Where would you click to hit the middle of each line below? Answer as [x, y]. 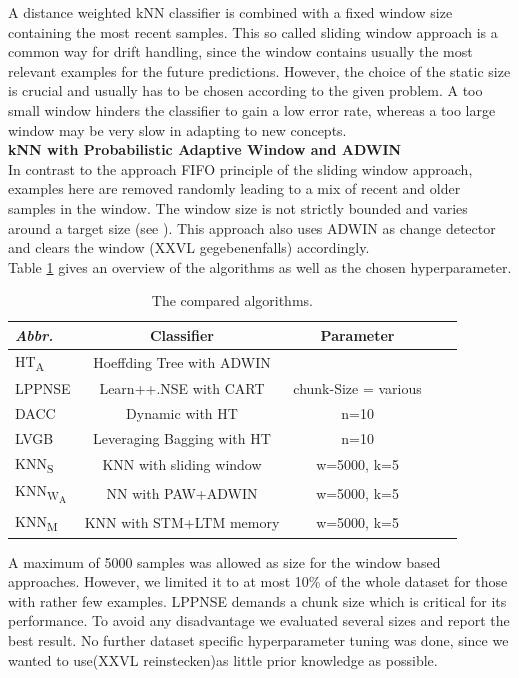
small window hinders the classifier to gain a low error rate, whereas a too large [252, 109]
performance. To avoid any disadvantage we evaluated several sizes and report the [259, 620]
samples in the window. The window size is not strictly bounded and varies [238, 207]
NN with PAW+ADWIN [182, 493]
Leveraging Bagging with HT [182, 437]
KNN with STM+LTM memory [182, 522]
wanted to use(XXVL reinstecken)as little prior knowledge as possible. [223, 659]
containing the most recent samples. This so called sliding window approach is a [253, 31]
